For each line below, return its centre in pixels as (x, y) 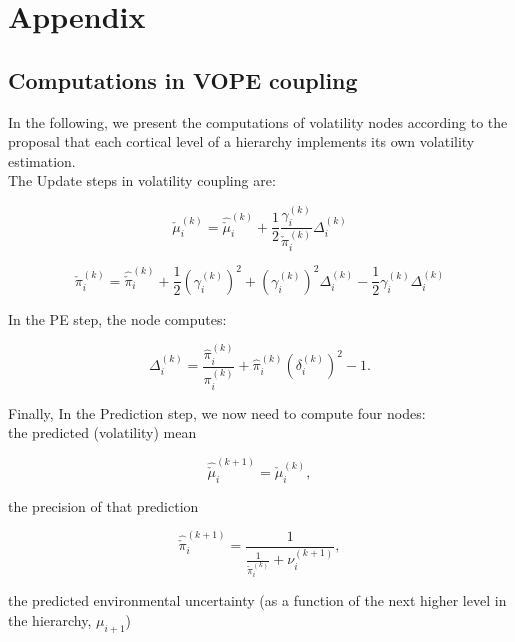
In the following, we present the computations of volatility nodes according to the (258, 121)
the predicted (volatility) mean (102, 432)
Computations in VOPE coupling (183, 79)
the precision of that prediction (103, 505)
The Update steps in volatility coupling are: (142, 180)
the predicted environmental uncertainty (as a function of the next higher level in (257, 600)
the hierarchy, (50, 619)
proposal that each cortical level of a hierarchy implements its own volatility (241, 141)
